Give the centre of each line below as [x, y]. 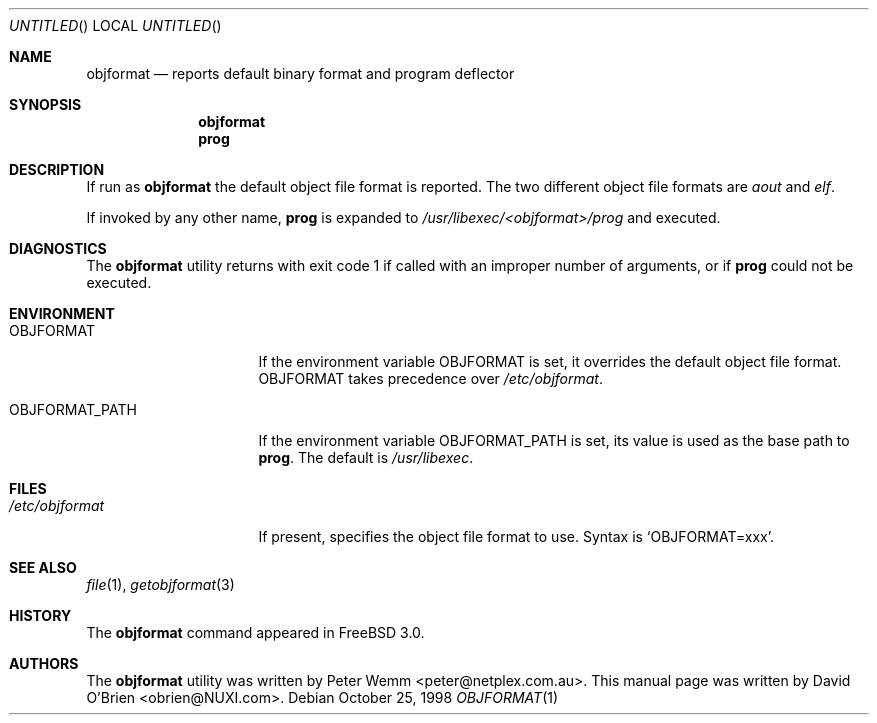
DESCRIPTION [57, 169]
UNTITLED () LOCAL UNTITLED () [115, 25]
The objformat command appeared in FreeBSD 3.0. [255, 632]
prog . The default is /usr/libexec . [366, 457]
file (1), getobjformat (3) [160, 584]
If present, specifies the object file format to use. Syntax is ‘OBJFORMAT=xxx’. [516, 536]
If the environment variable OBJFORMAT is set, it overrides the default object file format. [550, 361]
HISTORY [40, 615]
